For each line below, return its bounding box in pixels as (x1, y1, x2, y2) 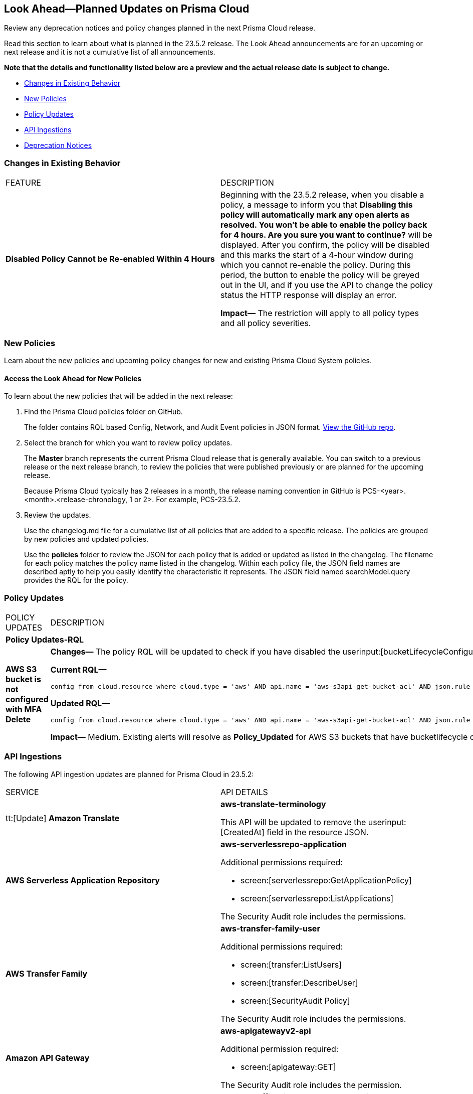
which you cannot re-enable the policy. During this (220, 260, 411, 270)
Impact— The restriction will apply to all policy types (220, 308, 419, 319)
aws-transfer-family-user (220, 923, 320, 933)
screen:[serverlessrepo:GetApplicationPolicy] (241, 875, 412, 885)
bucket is (6, 674, 41, 684)
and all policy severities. (220, 318, 311, 329)
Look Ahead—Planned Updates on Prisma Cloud (4, 3, 250, 15)
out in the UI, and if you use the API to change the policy (220, 280, 433, 290)
